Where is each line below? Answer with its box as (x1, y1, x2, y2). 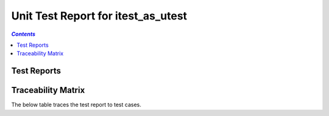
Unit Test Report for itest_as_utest (11, 9, 188, 22)
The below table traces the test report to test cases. (11, 101, 141, 109)
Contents (11, 30, 36, 38)
